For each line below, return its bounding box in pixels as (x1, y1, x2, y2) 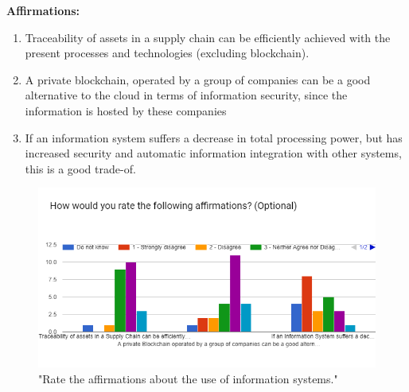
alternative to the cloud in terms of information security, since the (25, 87, 348, 103)
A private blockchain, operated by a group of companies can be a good (25, 71, 371, 87)
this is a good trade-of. (25, 160, 136, 177)
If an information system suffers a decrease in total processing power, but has (25, 129, 403, 146)
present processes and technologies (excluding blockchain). (25, 45, 310, 61)
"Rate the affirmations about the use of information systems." (38, 370, 338, 386)
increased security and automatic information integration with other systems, (25, 145, 402, 161)
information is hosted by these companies (25, 102, 227, 118)
